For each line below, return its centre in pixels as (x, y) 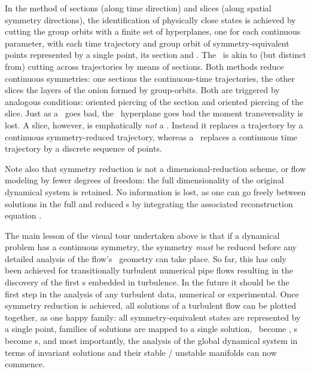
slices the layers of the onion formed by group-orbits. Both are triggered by (142, 90)
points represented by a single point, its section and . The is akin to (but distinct (155, 55)
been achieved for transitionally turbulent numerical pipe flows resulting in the (149, 270)
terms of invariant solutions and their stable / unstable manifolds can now (141, 352)
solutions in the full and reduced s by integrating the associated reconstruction (149, 203)
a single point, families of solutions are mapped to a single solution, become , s (151, 329)
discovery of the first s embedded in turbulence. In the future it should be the (147, 282)
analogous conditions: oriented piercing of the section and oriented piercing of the (154, 101)
